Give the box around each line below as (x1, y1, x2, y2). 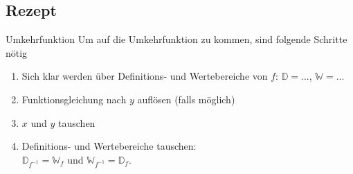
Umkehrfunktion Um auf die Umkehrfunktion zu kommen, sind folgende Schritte (6, 32, 347, 46)
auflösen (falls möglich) (137, 92, 235, 106)
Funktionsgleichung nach (21, 92, 127, 106)
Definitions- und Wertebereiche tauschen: (21, 139, 197, 153)
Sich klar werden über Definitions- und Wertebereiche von (21, 69, 268, 83)
